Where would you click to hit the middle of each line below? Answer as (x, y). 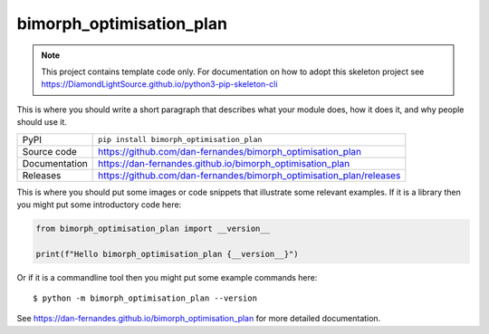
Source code (49, 151)
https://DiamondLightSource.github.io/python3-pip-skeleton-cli (159, 84)
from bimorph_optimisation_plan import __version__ (153, 228)
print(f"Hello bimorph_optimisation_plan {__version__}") (167, 254)
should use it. (42, 122)
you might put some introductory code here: (99, 205)
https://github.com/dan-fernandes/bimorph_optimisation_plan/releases (249, 175)
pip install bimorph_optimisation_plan (180, 139)
